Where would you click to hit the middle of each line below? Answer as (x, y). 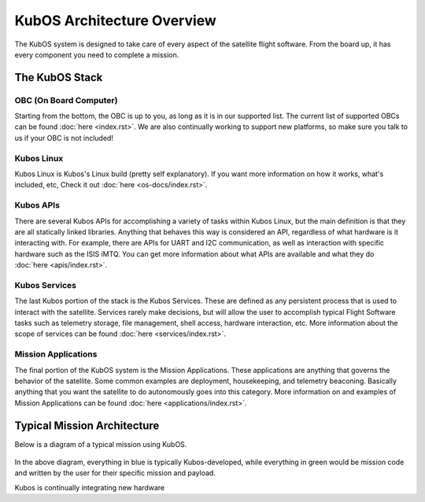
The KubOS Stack (59, 78)
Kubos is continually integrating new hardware (90, 487)
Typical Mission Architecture (87, 425)
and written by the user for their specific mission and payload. (115, 473)
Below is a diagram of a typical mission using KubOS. (101, 444)
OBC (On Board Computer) (66, 100)
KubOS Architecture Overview (115, 20)
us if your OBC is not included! (64, 138)
